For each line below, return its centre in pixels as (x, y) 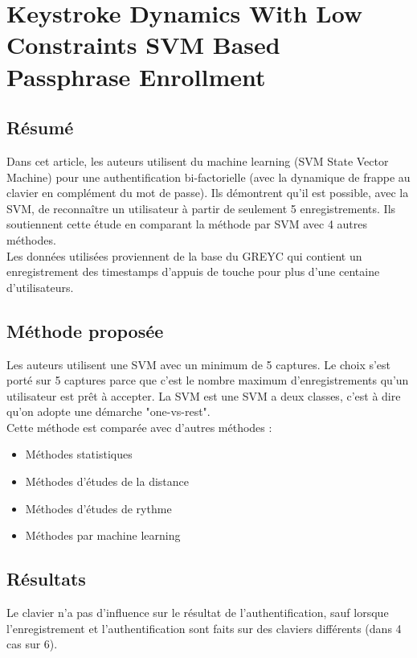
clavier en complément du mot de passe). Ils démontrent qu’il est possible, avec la (208, 193)
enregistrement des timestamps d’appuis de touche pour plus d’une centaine (193, 271)
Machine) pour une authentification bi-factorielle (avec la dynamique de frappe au (208, 177)
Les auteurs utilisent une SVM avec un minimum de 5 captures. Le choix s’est (199, 364)
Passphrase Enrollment (136, 76)
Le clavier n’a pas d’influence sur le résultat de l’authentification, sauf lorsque (198, 613)
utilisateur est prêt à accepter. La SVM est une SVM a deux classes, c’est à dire (204, 395)
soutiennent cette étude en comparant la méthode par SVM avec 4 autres (187, 224)
